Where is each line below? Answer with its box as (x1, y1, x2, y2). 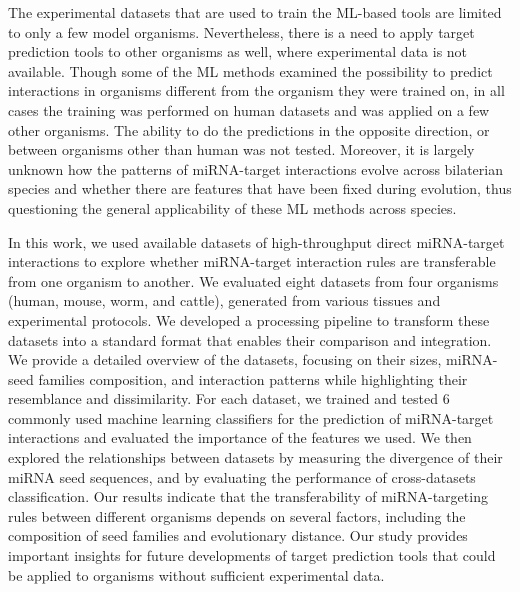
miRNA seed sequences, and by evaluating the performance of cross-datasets (8, 466, 476, 487)
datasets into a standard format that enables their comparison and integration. (8, 329, 492, 350)
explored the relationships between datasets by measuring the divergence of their (8, 447, 503, 468)
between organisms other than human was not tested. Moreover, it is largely (8, 139, 475, 160)
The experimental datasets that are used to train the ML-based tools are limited (8, 2, 502, 22)
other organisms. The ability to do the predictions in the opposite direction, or (8, 119, 490, 140)
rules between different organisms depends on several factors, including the (8, 505, 466, 526)
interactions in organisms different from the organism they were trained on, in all (8, 80, 505, 101)
